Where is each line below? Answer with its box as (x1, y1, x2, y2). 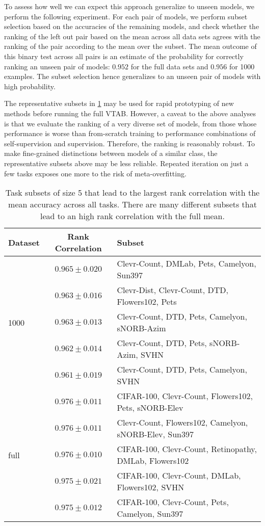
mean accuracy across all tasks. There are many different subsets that (8, 198, 257, 211)
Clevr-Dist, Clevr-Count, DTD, (117, 284, 229, 296)
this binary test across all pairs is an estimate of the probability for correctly (4, 50, 244, 61)
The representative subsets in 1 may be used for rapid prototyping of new (4, 98, 234, 109)
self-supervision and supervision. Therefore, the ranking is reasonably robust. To (4, 138, 255, 148)
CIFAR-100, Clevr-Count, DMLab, (117, 469, 241, 482)
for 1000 (229, 61, 255, 71)
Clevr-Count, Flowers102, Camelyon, (117, 416, 248, 429)
